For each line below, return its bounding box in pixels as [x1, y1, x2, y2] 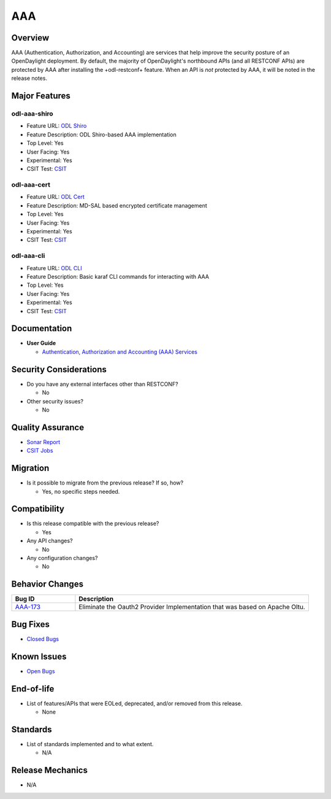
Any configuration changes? [26, 554, 98, 561]
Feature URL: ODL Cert [26, 193, 85, 201]
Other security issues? [26, 397, 84, 405]
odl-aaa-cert [11, 181, 50, 189]
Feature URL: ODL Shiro [26, 122, 87, 130]
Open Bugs [26, 667, 55, 675]
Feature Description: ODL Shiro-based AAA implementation [26, 131, 177, 138]
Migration [11, 463, 50, 474]
